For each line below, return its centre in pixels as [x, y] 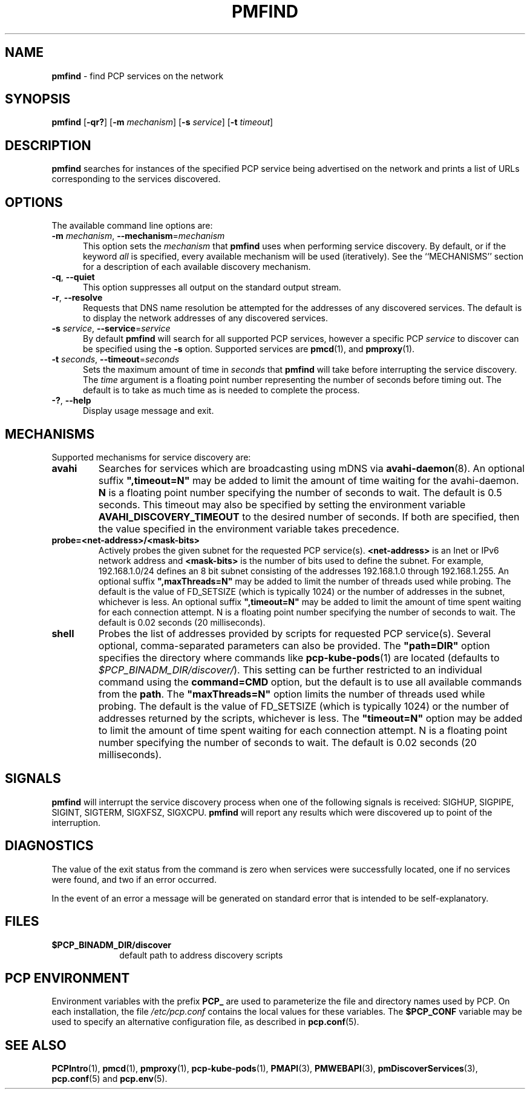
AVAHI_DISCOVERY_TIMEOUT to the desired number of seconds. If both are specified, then [309, 516]
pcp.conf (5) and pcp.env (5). [110, 1079]
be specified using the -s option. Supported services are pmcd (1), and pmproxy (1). [249, 349]
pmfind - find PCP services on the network [138, 76]
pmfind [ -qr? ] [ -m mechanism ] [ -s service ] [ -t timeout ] [162, 122]
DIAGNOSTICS [49, 846]
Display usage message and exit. [149, 411]
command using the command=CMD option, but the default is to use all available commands [310, 682]
